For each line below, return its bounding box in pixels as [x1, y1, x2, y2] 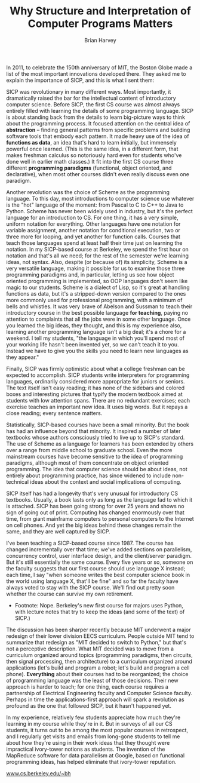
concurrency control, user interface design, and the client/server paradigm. [6, 552, 192, 559]
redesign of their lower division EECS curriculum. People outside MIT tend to [6, 632, 195, 640]
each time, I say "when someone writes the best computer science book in [6, 571, 190, 578]
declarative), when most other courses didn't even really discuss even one [6, 170, 190, 177]
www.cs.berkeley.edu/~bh [6, 769, 71, 777]
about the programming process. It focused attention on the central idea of [6, 119, 190, 127]
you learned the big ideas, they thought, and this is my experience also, [6, 321, 182, 329]
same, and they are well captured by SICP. [6, 527, 110, 535]
